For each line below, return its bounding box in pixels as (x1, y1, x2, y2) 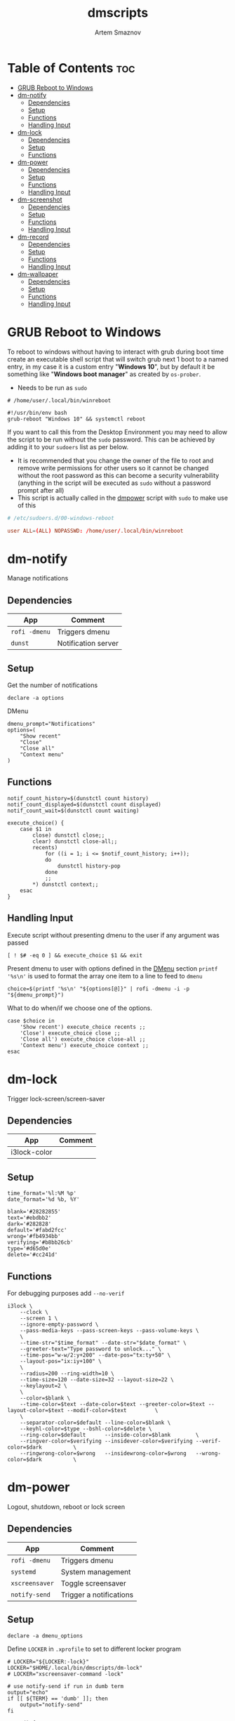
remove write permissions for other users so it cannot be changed (17, 463, 209, 472)
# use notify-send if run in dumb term (7, 1682, 124, 1689)
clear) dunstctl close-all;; (32, 837, 118, 845)
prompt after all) (17, 486, 65, 494)
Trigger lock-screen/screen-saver (7, 1094, 105, 1103)
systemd (11, 1567, 36, 1576)
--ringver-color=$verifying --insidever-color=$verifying (20, 1437, 193, 1444)
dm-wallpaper (17, 270, 58, 278)
